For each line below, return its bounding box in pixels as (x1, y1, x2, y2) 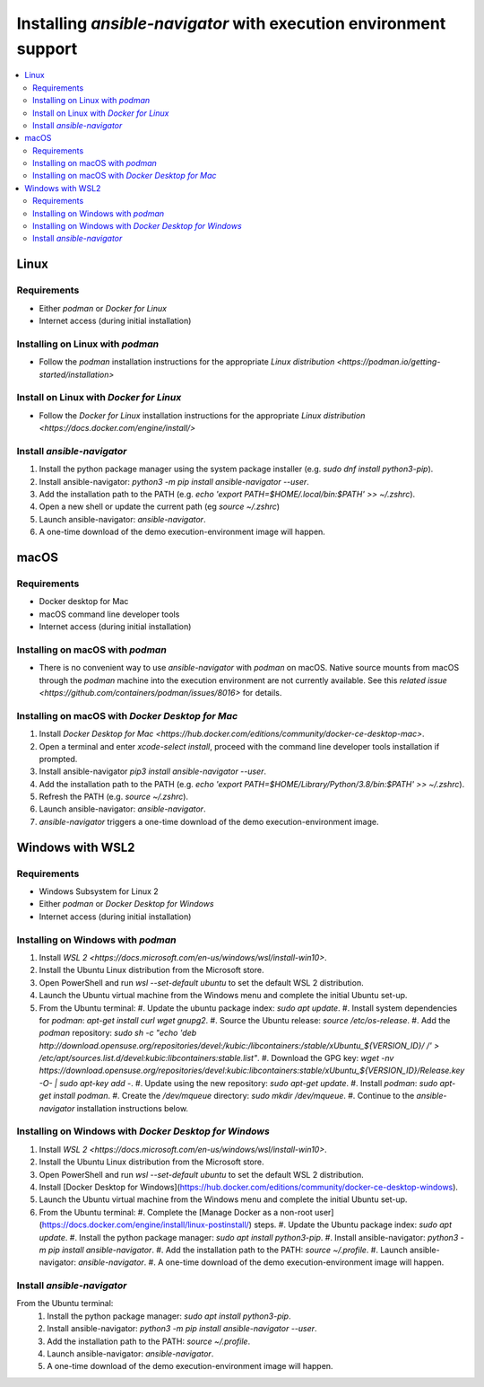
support (16, 39, 78, 58)
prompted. (39, 753, 78, 764)
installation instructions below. (76, 1102, 188, 1113)
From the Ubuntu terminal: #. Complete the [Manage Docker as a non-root (39, 1207, 313, 1217)
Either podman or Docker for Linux (39, 303, 168, 313)
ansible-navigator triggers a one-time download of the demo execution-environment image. (39, 816, 379, 827)
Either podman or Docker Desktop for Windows (39, 899, 214, 909)
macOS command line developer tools (39, 609, 180, 619)
